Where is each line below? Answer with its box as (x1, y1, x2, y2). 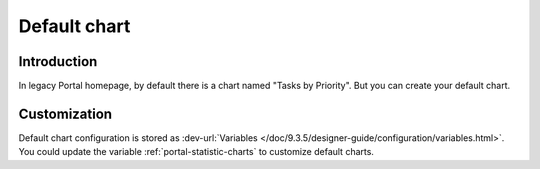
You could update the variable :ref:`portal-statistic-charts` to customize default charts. (18, 146, 375, 158)
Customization (18, 105, 113, 122)
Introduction (18, 53, 98, 70)
